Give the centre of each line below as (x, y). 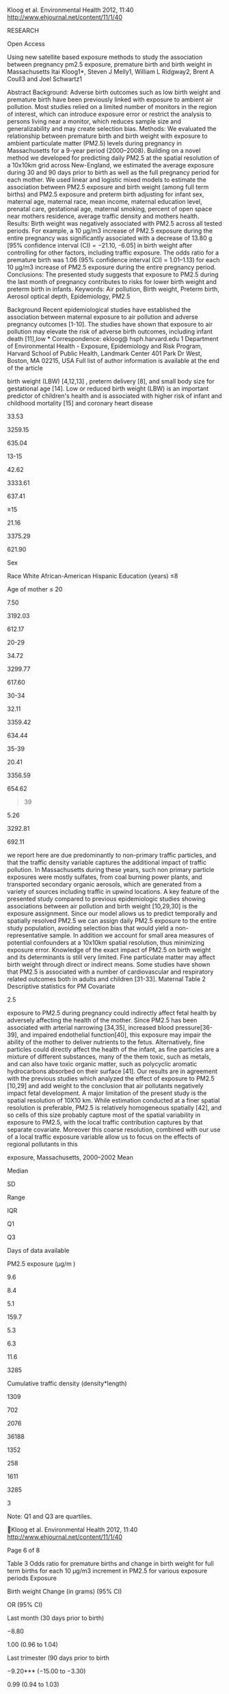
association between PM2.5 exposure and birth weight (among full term (108, 187)
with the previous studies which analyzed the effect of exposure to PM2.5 (111, 1079)
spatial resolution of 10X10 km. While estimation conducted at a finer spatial (113, 1100)
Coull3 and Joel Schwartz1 (44, 79)
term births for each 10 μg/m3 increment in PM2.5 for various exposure (107, 1571)
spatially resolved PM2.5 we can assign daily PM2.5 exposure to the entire (112, 921)
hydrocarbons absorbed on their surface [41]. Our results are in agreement (112, 1071)
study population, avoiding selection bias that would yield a (91, 928)
